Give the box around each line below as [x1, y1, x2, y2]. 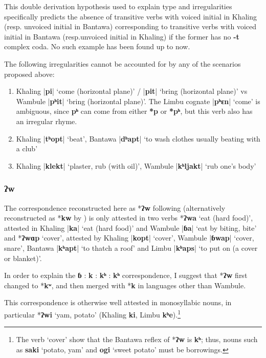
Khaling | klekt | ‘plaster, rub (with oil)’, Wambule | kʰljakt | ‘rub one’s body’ [16, 160, 256, 171]
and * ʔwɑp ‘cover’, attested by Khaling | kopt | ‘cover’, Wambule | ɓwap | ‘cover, [4, 232, 254, 243]
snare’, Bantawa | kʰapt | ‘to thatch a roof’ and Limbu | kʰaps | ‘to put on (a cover [4, 242, 258, 253]
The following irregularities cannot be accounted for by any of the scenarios [4, 58, 241, 69]
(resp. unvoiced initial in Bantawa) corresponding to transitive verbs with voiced [4, 21, 257, 32]
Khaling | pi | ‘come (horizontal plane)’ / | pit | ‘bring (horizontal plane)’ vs [16, 86, 248, 96]
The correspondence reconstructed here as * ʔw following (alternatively [4, 202, 226, 213]
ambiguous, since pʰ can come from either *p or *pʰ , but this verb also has [16, 106, 253, 116]
